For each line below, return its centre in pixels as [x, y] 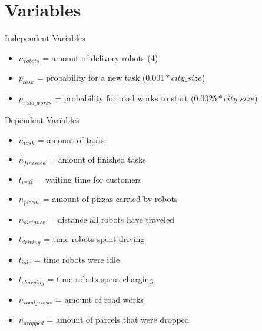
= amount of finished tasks [97, 159]
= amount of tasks [71, 139]
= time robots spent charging [100, 279]
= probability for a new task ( [91, 77]
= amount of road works [100, 299]
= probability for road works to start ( [124, 98]
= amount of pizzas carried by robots [110, 199]
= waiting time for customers [89, 179]
